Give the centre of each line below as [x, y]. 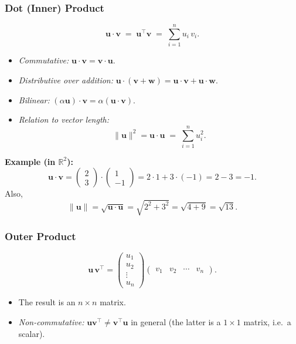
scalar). [32, 333]
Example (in [30, 161]
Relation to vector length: [64, 119]
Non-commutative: [51, 321]
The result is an [47, 302]
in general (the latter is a [176, 321]
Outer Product [40, 236]
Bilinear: [34, 100]
